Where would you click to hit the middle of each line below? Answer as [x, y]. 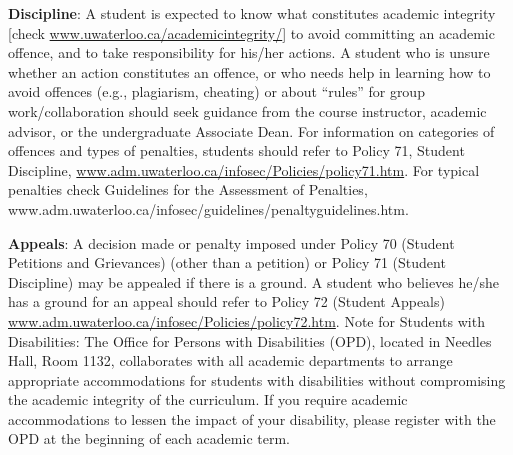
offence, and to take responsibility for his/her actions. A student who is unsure [249, 52]
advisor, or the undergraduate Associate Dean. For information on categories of [251, 130]
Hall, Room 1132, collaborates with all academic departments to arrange [230, 360]
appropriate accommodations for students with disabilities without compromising [257, 379]
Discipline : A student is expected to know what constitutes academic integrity [252, 13]
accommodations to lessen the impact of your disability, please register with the [252, 418]
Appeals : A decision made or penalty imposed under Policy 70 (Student [231, 242]
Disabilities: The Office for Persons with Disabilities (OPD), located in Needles [250, 340]
